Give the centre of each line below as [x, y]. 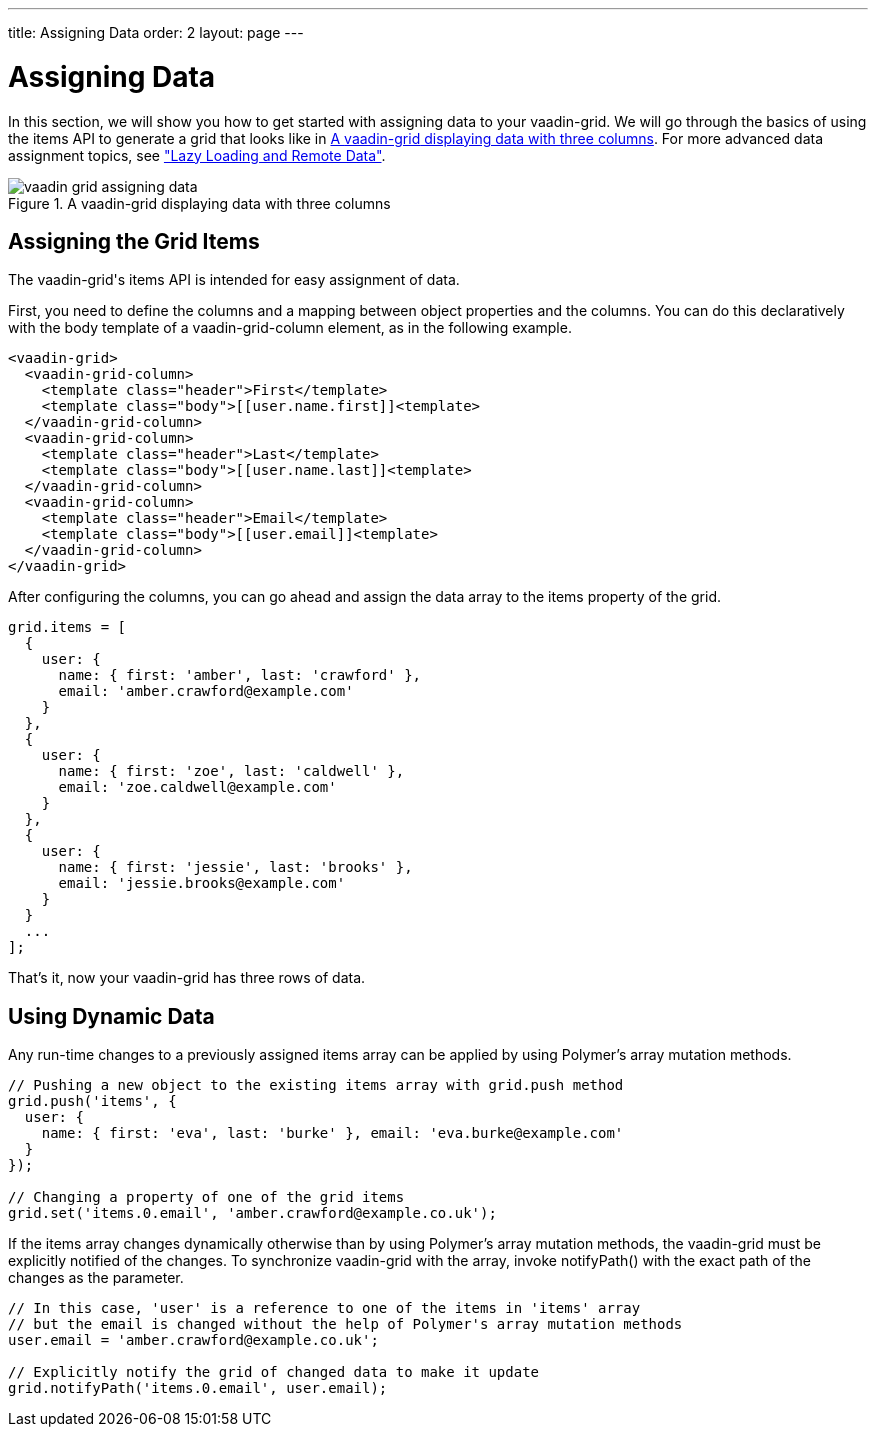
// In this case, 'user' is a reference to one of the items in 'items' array [324, 1308]
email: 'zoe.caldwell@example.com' [197, 787]
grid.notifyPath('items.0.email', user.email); [198, 1388]
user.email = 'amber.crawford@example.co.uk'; [193, 1340]
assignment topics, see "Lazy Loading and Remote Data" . [197, 155]
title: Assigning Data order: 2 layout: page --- [156, 32]
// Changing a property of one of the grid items [206, 1197]
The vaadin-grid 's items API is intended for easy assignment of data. [234, 280]
